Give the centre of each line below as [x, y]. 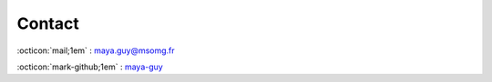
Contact [48, 23]
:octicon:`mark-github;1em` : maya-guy [90, 67]
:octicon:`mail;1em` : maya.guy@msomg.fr [96, 50]
